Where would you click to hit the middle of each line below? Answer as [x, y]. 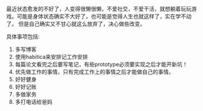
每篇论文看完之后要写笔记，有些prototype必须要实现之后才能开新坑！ [101, 64]
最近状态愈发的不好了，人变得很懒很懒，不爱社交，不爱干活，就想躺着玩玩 [99, 9]
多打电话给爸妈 [34, 102]
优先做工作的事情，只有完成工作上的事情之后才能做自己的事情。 [94, 72]
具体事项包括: [23, 37]
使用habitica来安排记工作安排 [51, 57]
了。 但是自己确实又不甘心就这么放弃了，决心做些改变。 [76, 24]
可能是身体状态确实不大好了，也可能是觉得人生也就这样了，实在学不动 [104, 16]
